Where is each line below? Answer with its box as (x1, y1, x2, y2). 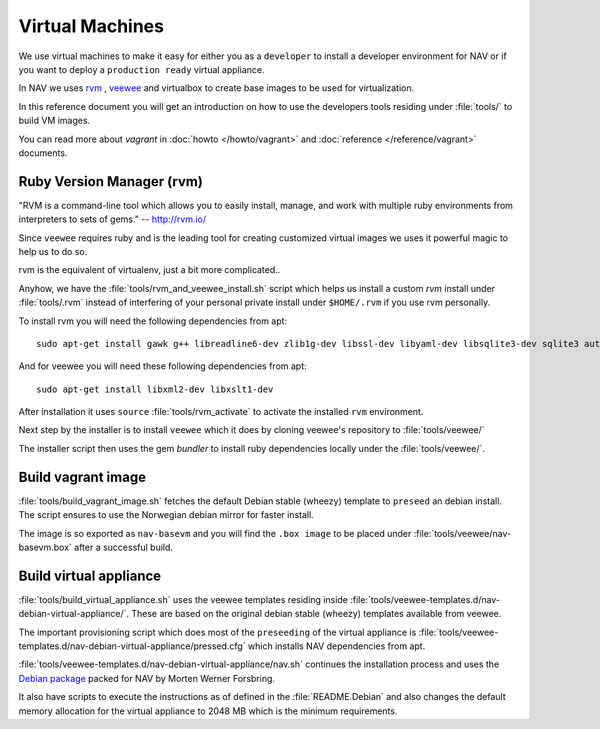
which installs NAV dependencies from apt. (247, 640, 426, 652)
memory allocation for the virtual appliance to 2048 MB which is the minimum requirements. (18, 705, 398, 717)
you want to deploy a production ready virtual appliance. (18, 63, 265, 75)
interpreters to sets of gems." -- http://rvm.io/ (18, 213, 207, 225)
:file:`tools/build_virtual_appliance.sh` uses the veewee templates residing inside (18, 593, 349, 605)
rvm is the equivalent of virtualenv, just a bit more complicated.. (18, 264, 281, 276)
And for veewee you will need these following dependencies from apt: (18, 360, 307, 372)
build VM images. (18, 115, 91, 127)
